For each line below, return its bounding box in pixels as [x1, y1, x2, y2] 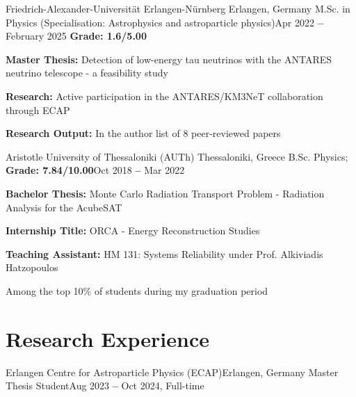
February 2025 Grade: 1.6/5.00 [6, 29, 147, 43]
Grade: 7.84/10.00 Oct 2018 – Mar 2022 [6, 163, 185, 177]
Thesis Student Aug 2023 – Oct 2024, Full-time [6, 378, 204, 393]
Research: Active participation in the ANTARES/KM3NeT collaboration [6, 88, 323, 103]
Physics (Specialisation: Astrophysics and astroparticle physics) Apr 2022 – [6, 15, 323, 29]
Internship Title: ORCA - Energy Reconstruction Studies [6, 223, 260, 238]
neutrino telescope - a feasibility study [6, 65, 168, 80]
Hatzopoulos [6, 260, 58, 275]
